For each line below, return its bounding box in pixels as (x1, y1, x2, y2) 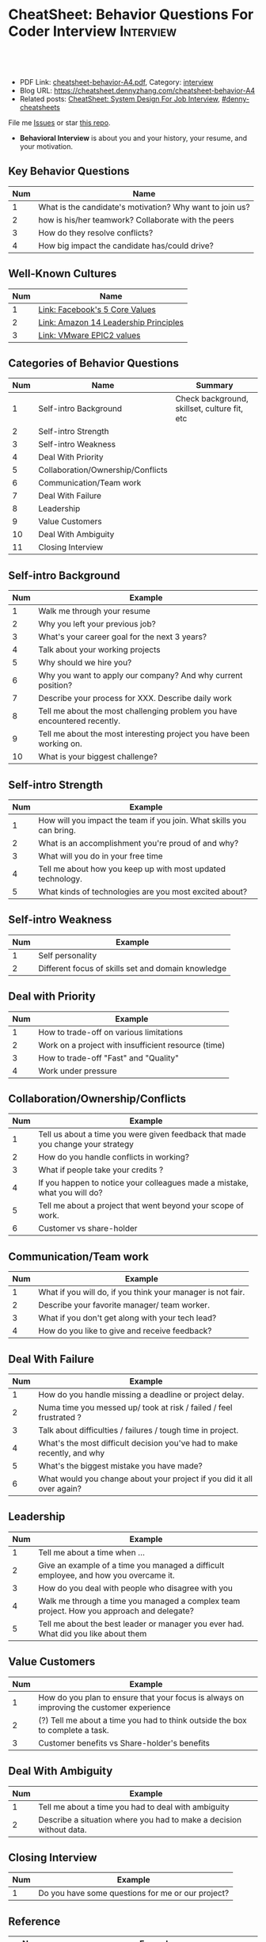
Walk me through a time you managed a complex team (38, 1595, 241, 1606)
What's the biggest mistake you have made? (38, 1460, 203, 1472)
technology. (38, 874, 83, 884)
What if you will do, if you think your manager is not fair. (38, 1287, 245, 1298)
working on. (38, 738, 82, 749)
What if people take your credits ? (38, 1164, 164, 1175)
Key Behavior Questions (8, 165, 130, 178)
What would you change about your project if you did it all (38, 1473, 253, 1484)
